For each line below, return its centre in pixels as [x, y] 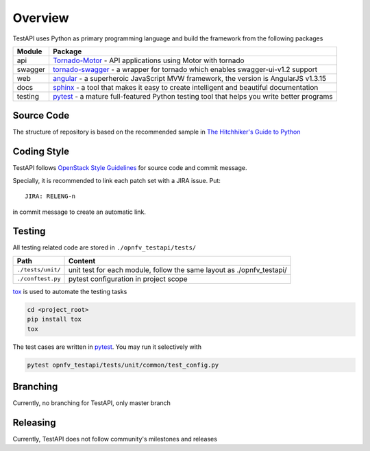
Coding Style [41, 152]
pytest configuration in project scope [128, 279]
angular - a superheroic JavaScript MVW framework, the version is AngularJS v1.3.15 [189, 78]
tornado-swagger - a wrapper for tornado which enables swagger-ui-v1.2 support [185, 69]
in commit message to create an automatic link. [79, 212]
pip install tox [54, 319]
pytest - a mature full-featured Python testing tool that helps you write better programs [193, 96]
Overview [41, 18]
